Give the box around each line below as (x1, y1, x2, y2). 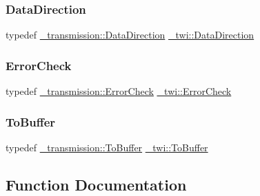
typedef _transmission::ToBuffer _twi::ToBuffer (6, 140, 208, 154)
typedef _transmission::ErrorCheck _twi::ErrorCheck (6, 84, 232, 98)
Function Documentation (6, 173, 187, 195)
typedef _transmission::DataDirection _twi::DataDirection (6, 28, 254, 42)
